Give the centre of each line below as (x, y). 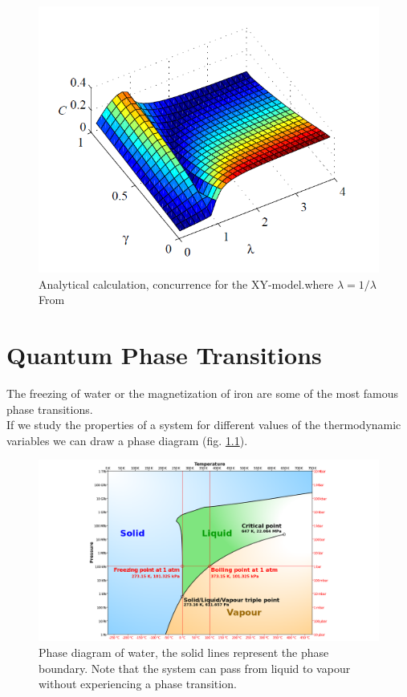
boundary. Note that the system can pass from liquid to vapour (195, 668)
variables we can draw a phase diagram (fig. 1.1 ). (127, 440)
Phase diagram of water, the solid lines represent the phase (184, 652)
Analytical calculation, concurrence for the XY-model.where (186, 284)
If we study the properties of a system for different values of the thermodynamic (204, 425)
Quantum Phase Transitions (164, 355)
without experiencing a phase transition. (138, 684)
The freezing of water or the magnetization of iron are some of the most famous (203, 393)
